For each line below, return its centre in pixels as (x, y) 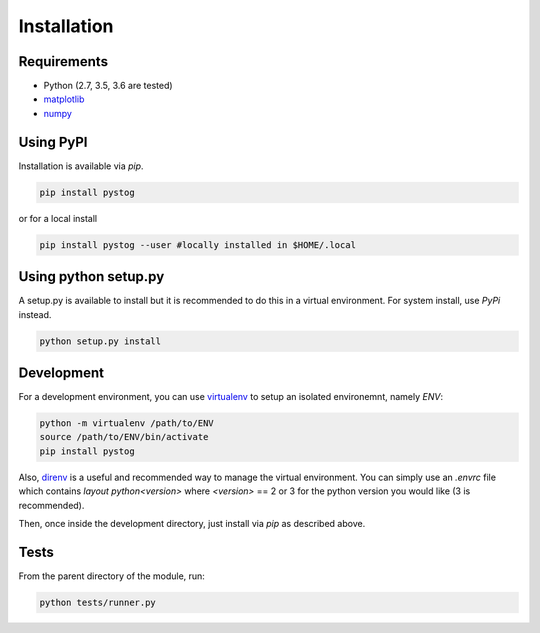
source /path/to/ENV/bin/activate (124, 437)
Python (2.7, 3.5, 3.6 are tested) (108, 86)
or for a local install (58, 218)
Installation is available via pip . (81, 166)
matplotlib (64, 99)
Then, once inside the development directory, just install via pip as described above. (192, 523)
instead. (35, 314)
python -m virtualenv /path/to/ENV (126, 423)
